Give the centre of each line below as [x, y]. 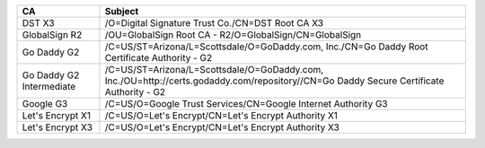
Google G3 [45, 104]
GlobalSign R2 [52, 35]
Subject [122, 11]
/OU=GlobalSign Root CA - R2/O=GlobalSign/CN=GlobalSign [233, 35]
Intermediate [49, 87]
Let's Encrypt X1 [57, 115]
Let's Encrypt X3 [57, 127]
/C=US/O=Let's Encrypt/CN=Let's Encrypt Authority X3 [222, 127]
